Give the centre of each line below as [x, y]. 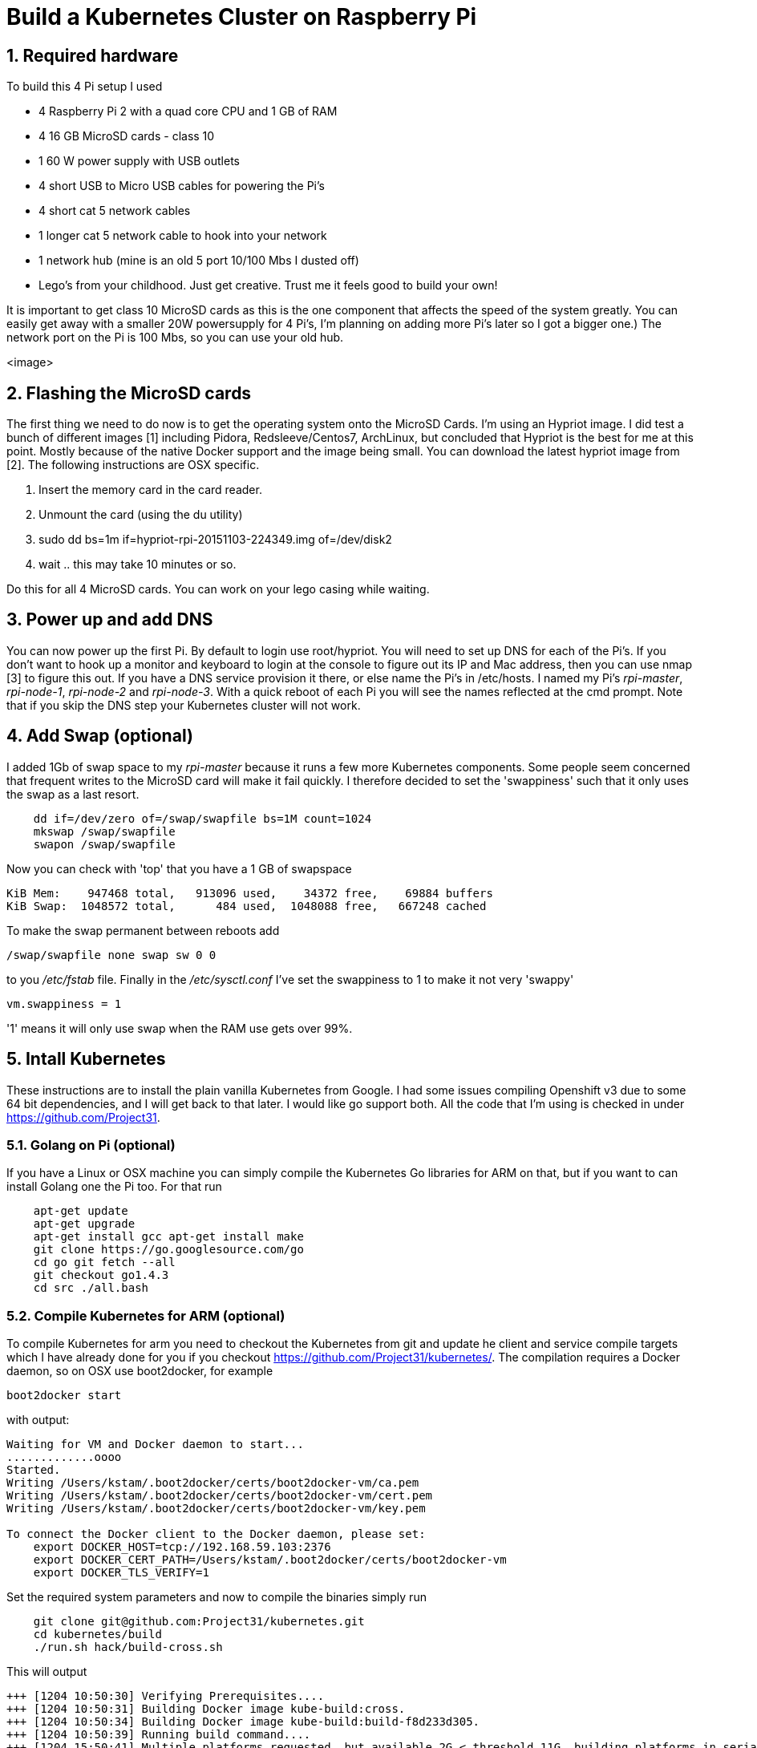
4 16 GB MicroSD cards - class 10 [127, 136]
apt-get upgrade [84, 1224]
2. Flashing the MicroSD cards [129, 393]
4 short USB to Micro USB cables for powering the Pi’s [182, 186]
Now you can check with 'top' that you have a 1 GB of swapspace [179, 868]
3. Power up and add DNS [110, 620]
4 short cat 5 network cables [115, 211]
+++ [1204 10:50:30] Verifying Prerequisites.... [166, 1696]
